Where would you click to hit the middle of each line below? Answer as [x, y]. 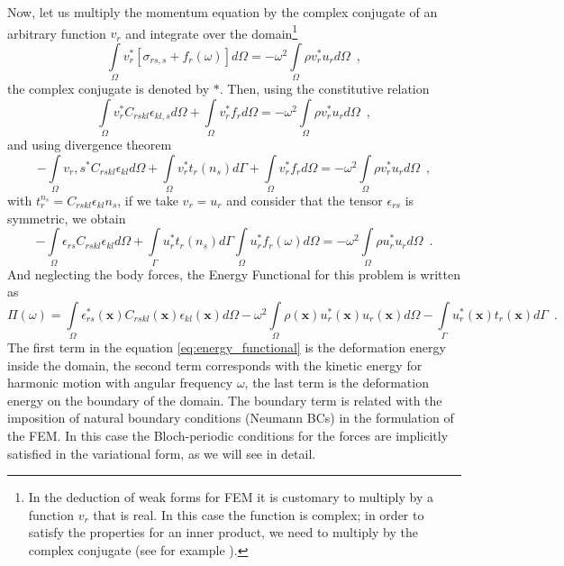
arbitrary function [57, 33]
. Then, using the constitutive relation [324, 89]
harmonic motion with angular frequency [120, 383]
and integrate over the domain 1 [212, 32]
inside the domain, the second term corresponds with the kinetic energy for [215, 365]
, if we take [148, 201]
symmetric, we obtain [67, 218]
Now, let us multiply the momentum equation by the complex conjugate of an [223, 12]
